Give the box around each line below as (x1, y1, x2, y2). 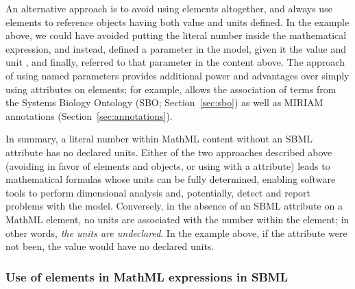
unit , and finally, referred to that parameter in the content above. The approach (5, 55, 345, 69)
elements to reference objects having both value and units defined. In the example (5, 14, 350, 29)
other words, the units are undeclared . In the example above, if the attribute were (5, 225, 347, 240)
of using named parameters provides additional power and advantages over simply (5, 68, 350, 82)
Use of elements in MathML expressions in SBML (5, 268, 289, 285)
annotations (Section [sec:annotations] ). (5, 108, 173, 123)
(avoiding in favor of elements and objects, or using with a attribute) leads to (5, 158, 330, 173)
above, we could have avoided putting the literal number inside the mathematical (5, 28, 347, 42)
